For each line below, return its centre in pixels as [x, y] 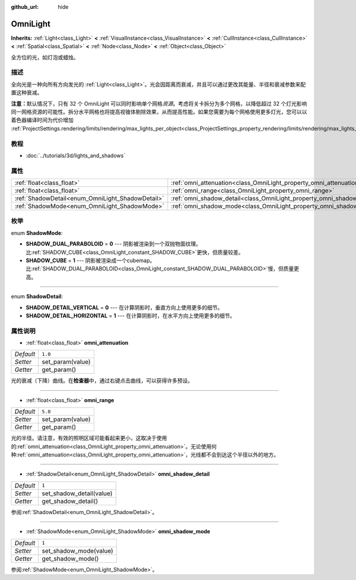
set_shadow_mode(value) [78, 550]
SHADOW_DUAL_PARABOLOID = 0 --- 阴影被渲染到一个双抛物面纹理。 [114, 244]
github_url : [25, 7]
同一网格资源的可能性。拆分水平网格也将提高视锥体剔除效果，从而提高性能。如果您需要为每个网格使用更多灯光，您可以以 [159, 112]
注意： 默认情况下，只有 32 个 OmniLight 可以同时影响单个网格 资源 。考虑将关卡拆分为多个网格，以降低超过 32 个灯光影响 [159, 103]
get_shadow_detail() [70, 501]
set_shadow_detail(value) [77, 493]
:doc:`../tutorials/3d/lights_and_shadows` [76, 155]
